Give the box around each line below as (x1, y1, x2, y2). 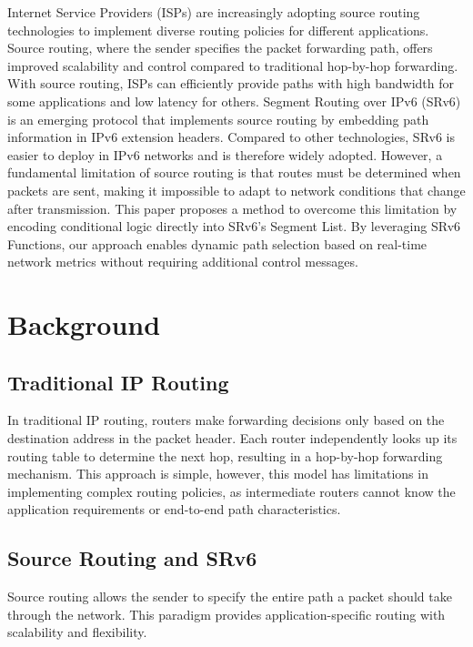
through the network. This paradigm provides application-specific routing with (7, 604, 446, 623)
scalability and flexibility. (7, 622, 147, 642)
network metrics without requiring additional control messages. (7, 252, 358, 271)
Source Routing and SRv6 (7, 544, 257, 572)
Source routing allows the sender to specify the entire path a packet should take (7, 587, 452, 606)
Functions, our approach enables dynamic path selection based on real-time (7, 234, 428, 253)
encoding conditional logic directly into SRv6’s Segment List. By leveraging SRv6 (7, 217, 461, 236)
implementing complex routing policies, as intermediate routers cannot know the (7, 481, 456, 500)
